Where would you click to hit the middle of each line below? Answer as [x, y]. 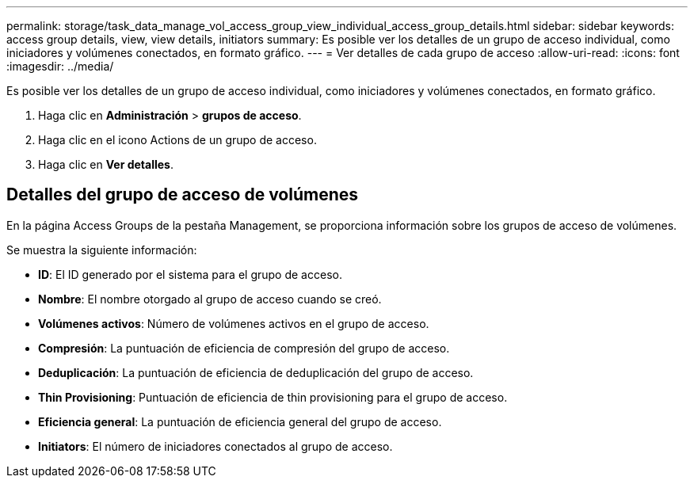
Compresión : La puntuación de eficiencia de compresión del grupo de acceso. [244, 348]
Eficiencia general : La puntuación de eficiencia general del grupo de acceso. [240, 421]
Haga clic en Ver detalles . [106, 164]
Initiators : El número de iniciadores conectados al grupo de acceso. [215, 446]
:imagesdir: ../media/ [60, 66]
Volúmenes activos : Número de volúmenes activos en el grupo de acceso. [234, 323]
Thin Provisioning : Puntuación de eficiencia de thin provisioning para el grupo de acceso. [273, 397]
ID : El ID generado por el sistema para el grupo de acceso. [190, 274]
